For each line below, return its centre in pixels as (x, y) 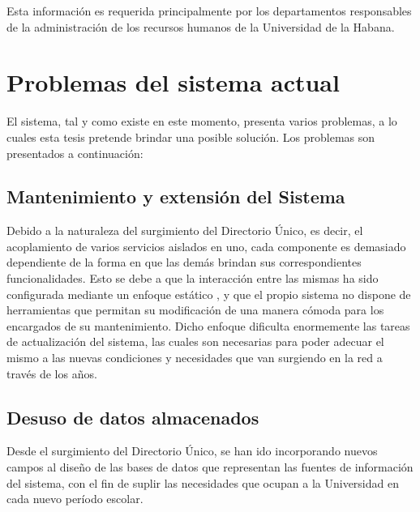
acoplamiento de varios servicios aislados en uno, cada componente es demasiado (206, 246)
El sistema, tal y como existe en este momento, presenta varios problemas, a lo (202, 121)
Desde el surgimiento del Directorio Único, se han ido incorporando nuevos (192, 451)
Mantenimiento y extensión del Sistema (176, 196)
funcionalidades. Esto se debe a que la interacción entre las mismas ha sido (193, 278)
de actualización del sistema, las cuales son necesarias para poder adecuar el (195, 341)
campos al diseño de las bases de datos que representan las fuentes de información (210, 467)
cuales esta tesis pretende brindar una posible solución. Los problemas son (191, 137)
